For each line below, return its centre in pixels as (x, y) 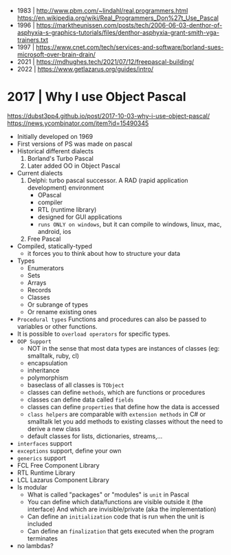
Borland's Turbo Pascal (60, 158)
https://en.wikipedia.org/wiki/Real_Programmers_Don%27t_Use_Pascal (118, 18)
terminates (43, 538)
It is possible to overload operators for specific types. (93, 334)
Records (39, 290)
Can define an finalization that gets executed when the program (121, 531)
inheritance (43, 370)
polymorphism (48, 378)
